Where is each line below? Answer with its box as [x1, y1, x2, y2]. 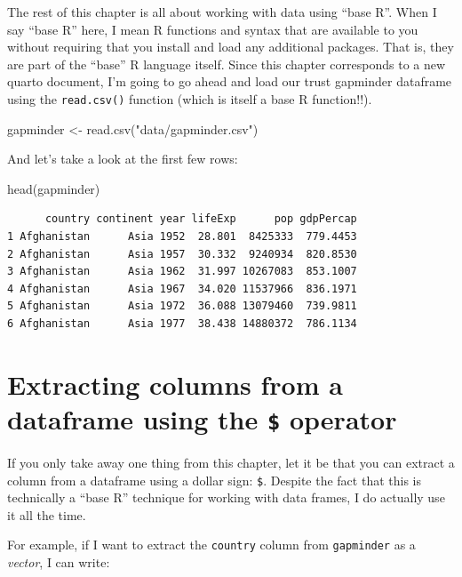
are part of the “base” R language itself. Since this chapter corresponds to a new [7, 54, 446, 73]
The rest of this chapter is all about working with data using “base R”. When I [7, 3, 437, 20]
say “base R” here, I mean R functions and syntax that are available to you [7, 20, 418, 38]
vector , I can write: [7, 553, 110, 572]
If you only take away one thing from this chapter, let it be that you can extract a [7, 453, 455, 471]
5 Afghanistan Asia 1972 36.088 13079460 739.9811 [7, 300, 357, 313]
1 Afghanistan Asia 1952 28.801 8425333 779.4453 [7, 230, 357, 243]
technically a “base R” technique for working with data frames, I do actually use [7, 488, 445, 507]
